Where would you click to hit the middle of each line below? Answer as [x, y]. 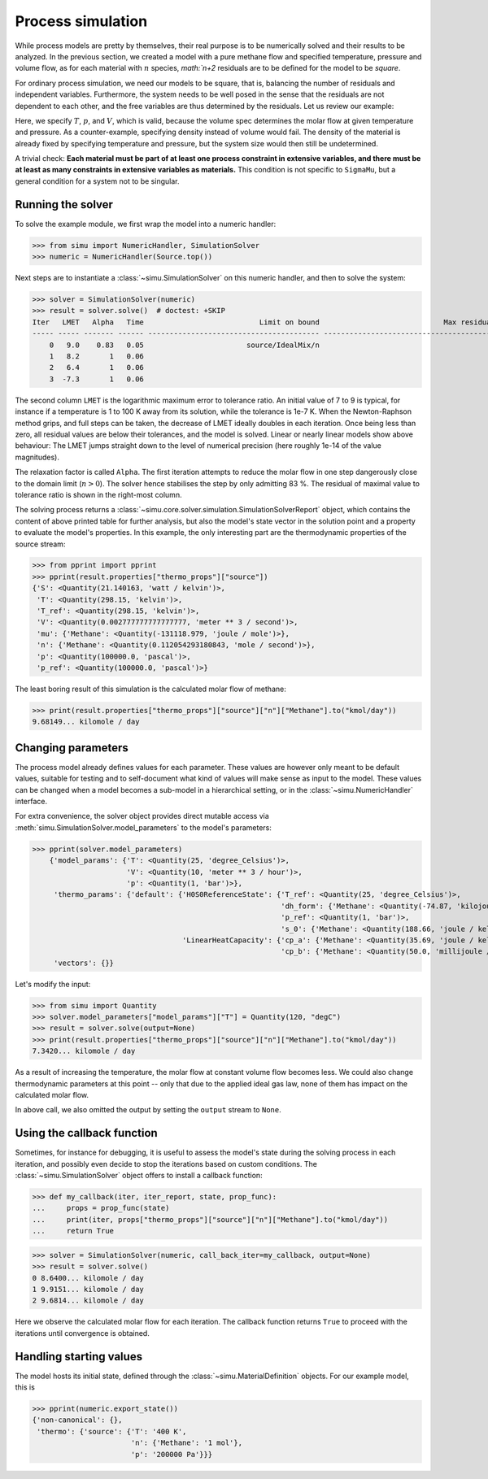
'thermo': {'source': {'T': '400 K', [112, 1431]
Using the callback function [86, 1133]
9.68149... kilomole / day [86, 722]
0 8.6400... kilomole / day [88, 1278]
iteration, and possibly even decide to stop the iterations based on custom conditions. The [166, 1164]
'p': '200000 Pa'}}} [172, 1454]
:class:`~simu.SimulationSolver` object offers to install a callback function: [139, 1176]
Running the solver [64, 204]
